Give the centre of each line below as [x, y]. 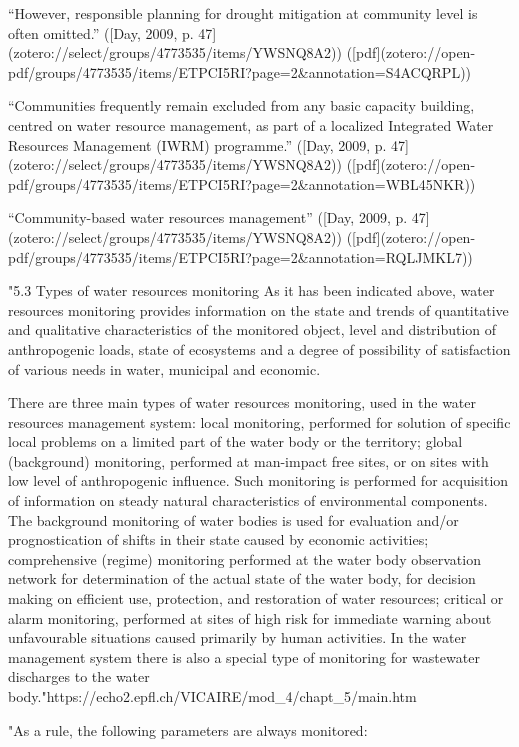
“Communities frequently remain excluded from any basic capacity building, [241, 105]
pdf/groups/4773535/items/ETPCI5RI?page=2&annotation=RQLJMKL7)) [240, 256]
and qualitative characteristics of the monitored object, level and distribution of [252, 329]
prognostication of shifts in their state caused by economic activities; [218, 539]
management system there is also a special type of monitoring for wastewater [244, 656]
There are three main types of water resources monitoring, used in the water [242, 402]
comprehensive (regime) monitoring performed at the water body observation [244, 558]
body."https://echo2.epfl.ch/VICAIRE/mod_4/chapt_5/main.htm [212, 696]
